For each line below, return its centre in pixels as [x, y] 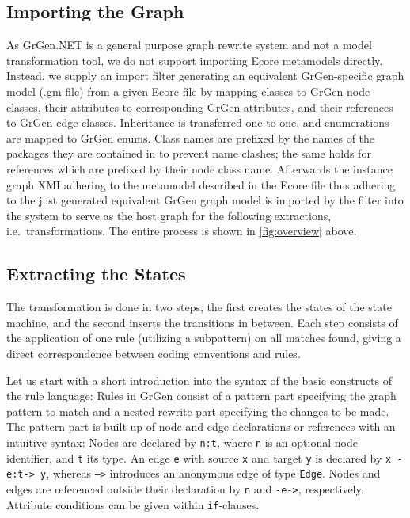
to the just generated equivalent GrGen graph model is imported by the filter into [205, 200]
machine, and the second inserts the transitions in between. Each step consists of [202, 322]
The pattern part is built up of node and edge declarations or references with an [201, 427]
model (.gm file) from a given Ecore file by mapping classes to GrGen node [188, 91]
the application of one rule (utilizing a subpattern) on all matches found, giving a [204, 338]
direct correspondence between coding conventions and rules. [154, 353]
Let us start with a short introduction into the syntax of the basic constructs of [199, 380]
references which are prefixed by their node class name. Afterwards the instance [199, 168]
